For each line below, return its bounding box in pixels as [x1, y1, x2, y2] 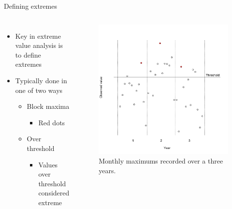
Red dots [38, 117, 65, 127]
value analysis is [15, 40, 63, 50]
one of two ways [15, 85, 63, 95]
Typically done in [15, 75, 67, 85]
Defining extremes [4, 1, 57, 11]
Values [38, 159, 58, 169]
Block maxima [27, 101, 70, 111]
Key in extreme [15, 30, 61, 41]
